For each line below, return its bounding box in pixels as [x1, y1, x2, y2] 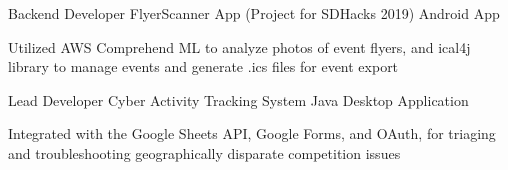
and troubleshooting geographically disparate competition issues [8, 142, 401, 163]
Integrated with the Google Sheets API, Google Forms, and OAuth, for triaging [8, 123, 496, 144]
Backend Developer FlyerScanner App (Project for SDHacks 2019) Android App [8, 3, 500, 23]
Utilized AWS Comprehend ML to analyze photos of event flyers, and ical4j [8, 36, 471, 57]
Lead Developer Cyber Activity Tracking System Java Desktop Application [8, 89, 469, 110]
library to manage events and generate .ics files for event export [8, 56, 399, 77]
